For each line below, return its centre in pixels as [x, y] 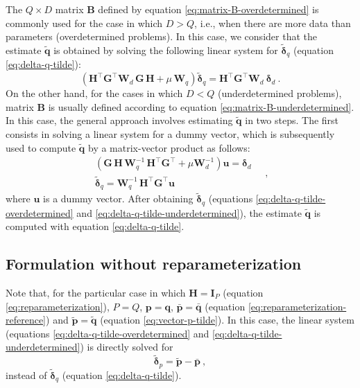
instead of [26, 374]
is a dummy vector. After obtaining [118, 199]
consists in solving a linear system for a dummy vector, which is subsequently [170, 134]
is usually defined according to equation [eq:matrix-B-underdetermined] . [201, 106]
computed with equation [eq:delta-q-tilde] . [95, 226]
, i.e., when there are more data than [273, 23]
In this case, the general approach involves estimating [119, 120]
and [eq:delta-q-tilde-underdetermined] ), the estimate [189, 212]
